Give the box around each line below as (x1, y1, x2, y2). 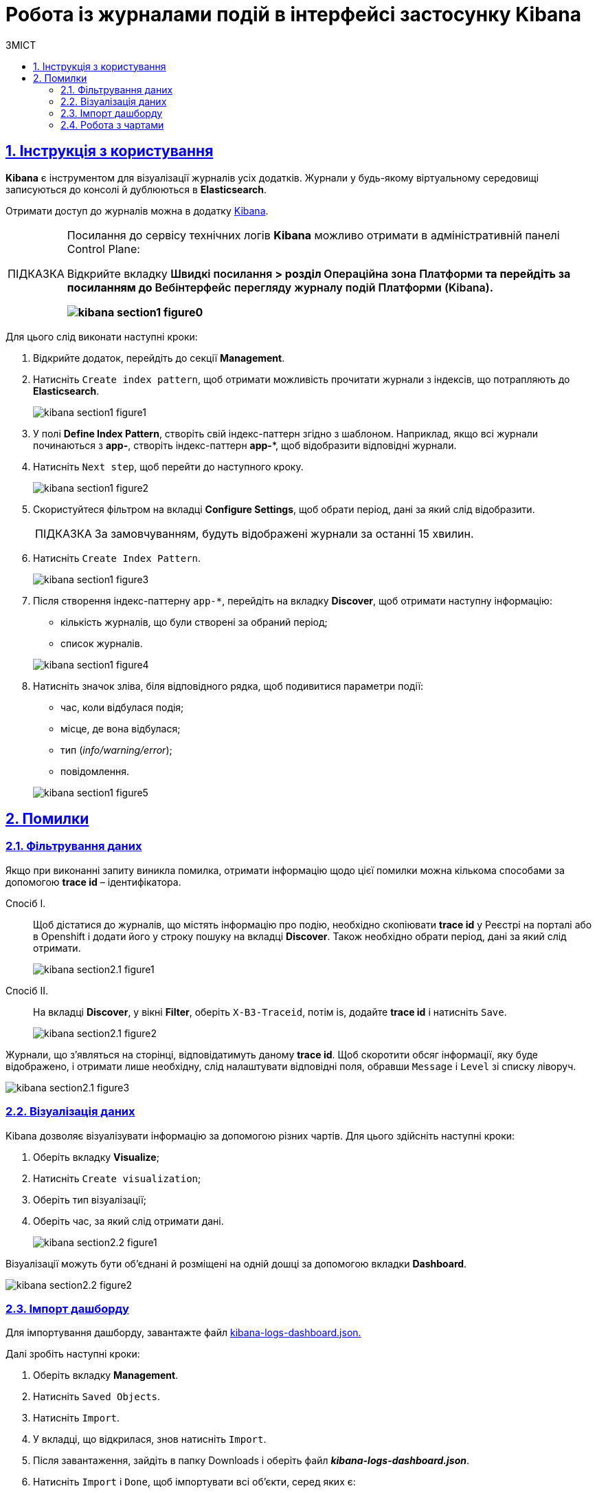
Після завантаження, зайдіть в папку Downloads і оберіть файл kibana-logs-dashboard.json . (33, 1454, 470, 1467)
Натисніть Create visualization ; (33, 1172, 201, 1184)
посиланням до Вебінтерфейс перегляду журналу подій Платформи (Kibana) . (67, 280, 494, 294)
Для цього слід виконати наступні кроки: (5, 330, 198, 342)
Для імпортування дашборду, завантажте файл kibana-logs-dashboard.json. (5, 1327, 361, 1339)
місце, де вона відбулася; (60, 722, 181, 734)
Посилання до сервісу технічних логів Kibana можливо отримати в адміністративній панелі (67, 228, 560, 242)
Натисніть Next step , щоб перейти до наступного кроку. (33, 460, 304, 472)
